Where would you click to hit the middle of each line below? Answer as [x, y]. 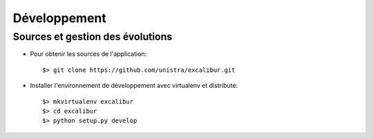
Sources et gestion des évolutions [93, 37]
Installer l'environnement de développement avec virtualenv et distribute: [134, 86]
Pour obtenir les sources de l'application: [88, 54]
